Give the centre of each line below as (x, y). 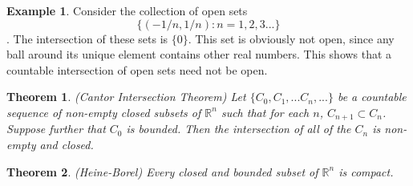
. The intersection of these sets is (87, 38)
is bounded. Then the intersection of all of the (239, 129)
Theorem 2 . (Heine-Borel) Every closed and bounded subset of (162, 171)
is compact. (366, 171)
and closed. (67, 145)
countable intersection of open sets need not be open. (137, 69)
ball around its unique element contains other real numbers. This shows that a (199, 54)
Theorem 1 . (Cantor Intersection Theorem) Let (126, 97)
